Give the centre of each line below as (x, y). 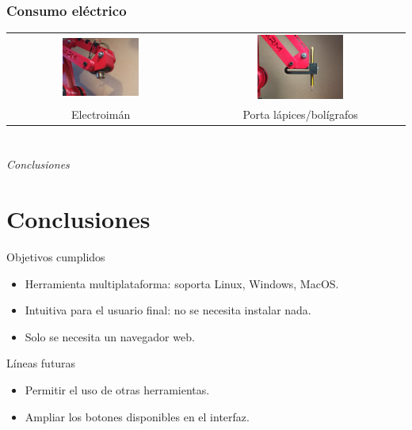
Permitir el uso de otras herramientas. (117, 389)
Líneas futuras (41, 363)
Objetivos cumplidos (56, 256)
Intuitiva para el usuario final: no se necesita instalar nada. (168, 310)
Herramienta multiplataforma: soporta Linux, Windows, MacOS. (182, 283)
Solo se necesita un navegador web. (110, 336)
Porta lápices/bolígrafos (300, 114)
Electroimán (101, 114)
